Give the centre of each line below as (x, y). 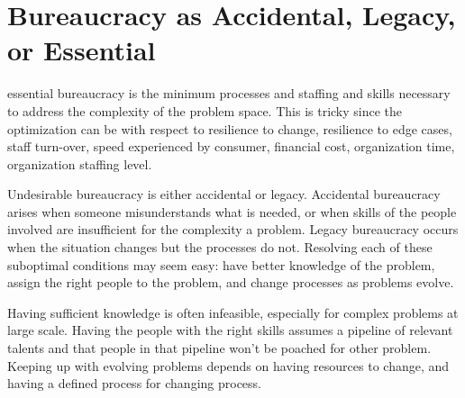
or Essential (82, 50)
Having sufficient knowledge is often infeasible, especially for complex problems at (233, 312)
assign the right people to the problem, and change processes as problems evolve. (231, 282)
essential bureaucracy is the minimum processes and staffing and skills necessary (229, 93)
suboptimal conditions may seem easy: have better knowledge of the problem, (221, 264)
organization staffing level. (80, 163)
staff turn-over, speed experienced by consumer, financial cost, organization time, (231, 146)
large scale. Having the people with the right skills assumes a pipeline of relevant (230, 330)
